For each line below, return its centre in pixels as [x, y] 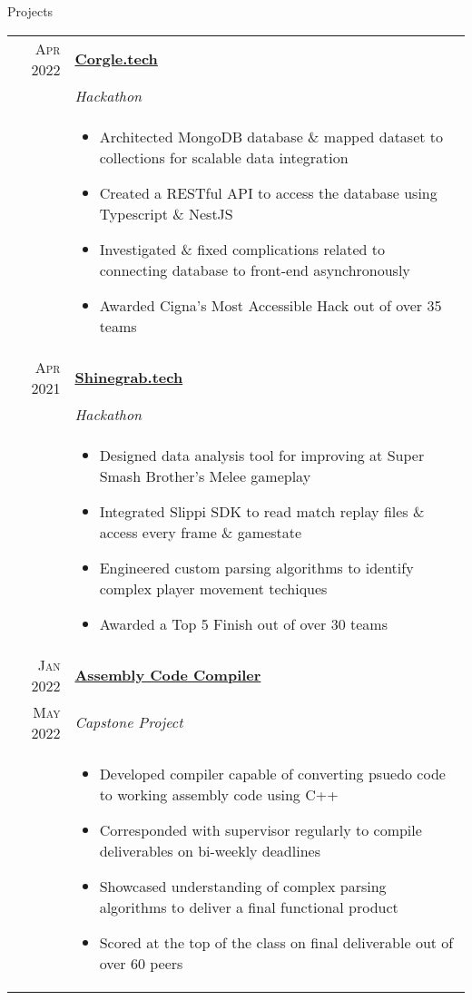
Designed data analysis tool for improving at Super [262, 455]
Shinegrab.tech [129, 377]
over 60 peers [141, 963]
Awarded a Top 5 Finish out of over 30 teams [243, 623]
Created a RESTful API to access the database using [268, 192]
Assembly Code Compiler [168, 675]
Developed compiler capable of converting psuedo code [272, 773]
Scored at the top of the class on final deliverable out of [276, 942]
